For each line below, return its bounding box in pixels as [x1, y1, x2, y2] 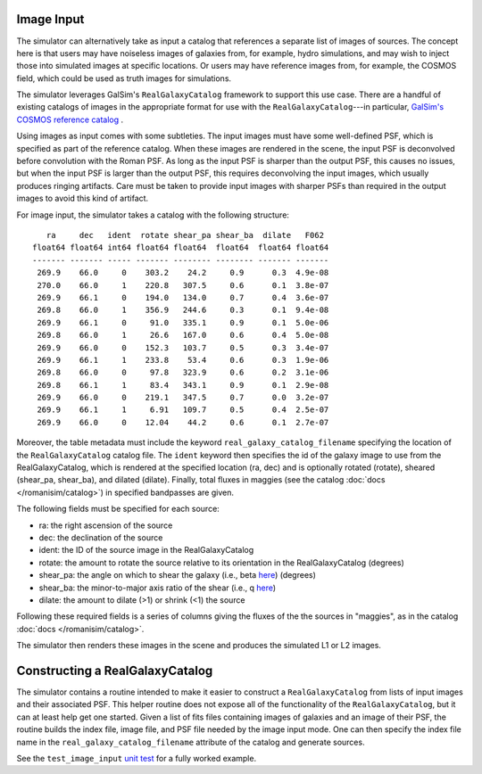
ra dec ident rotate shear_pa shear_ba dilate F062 [46, 230, 325, 240]
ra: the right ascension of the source [38, 520, 173, 531]
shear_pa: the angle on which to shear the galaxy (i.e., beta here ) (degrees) [38, 570, 317, 580]
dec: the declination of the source [38, 531, 163, 543]
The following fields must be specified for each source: [16, 504, 220, 515]
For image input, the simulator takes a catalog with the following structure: [16, 210, 290, 220]
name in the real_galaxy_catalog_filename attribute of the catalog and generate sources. [16, 737, 365, 747]
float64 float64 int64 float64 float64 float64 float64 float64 [32, 243, 329, 253]
